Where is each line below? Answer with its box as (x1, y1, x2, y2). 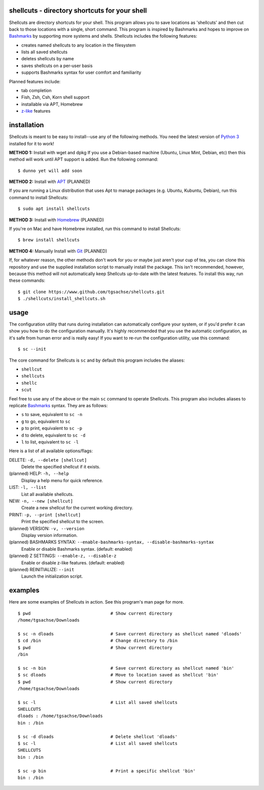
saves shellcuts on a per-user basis (21, 63, 93, 69)
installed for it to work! (9, 140, 54, 146)
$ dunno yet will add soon (18, 168, 83, 173)
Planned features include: (9, 78, 61, 84)
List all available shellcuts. (21, 491, 74, 497)
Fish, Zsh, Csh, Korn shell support (21, 94, 90, 100)
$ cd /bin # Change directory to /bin (18, 638, 178, 644)
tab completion (21, 88, 52, 93)
